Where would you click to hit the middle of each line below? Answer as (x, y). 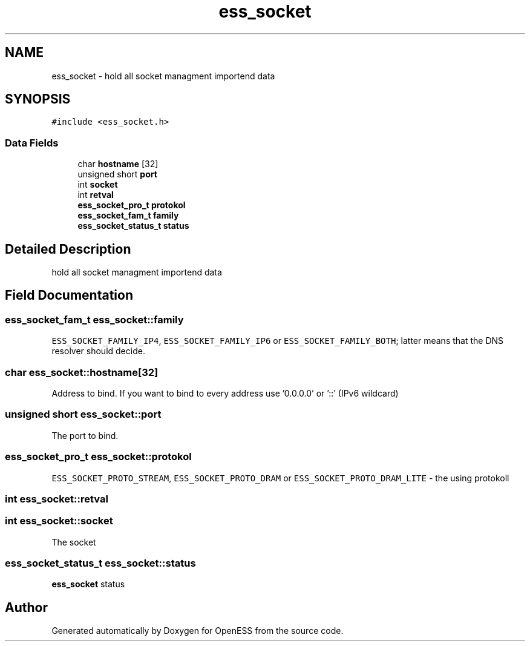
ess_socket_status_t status (133, 226)
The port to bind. (85, 435)
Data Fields (32, 143)
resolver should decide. (98, 351)
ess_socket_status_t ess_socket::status (100, 563)
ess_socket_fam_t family (128, 216)
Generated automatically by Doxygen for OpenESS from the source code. (198, 631)
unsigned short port (117, 174)
